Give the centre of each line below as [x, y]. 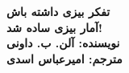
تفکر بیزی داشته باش [58, 11]
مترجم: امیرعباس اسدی [64, 58]
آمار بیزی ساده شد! [54, 27]
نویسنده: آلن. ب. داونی [63, 43]
